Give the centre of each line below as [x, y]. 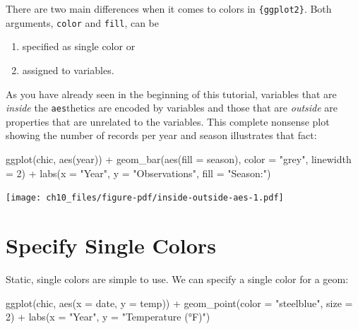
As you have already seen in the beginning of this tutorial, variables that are [171, 94]
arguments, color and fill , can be [83, 22]
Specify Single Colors [111, 245]
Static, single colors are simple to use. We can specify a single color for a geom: [177, 279]
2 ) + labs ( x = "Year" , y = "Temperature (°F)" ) [108, 317]
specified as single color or [79, 46]
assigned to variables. [68, 70]
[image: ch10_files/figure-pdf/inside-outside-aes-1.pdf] [145, 198]
